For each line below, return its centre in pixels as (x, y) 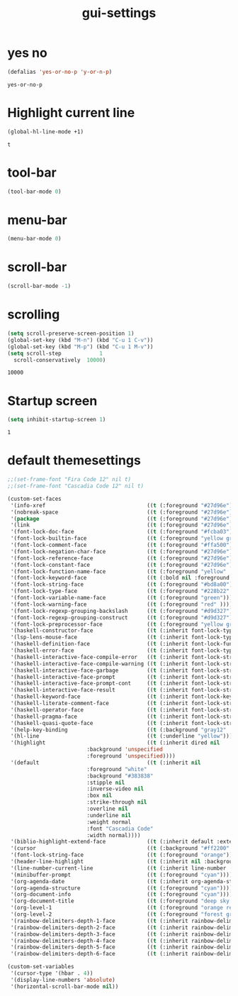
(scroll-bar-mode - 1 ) (39, 286)
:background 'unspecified (124, 750)
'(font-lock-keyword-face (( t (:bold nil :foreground (120, 578)
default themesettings (74, 461)
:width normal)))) (113, 835)
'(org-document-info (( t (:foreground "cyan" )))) (121, 895)
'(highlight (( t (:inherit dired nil (115, 743)
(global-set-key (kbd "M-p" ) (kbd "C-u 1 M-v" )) (80, 347)
